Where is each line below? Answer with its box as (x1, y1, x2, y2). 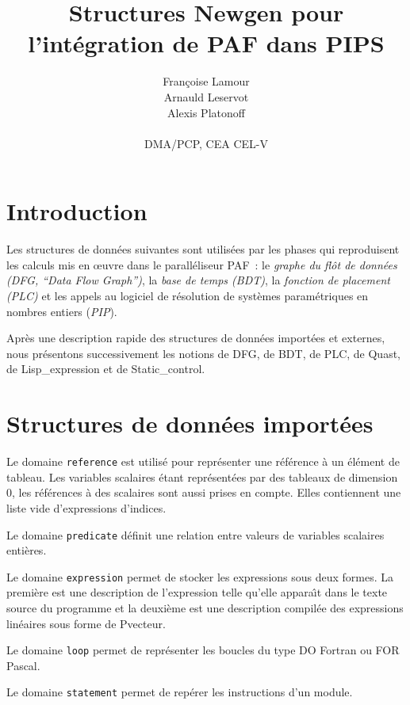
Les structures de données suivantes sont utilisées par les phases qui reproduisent (6, 241, 400, 257)
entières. (6, 542, 47, 558)
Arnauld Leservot (163, 88, 249, 105)
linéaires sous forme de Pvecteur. (6, 615, 166, 631)
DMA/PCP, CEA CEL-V (144, 135, 268, 151)
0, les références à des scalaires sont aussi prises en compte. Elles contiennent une (6, 484, 401, 501)
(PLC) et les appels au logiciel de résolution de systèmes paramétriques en (6, 288, 369, 303)
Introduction (6, 195, 148, 227)
